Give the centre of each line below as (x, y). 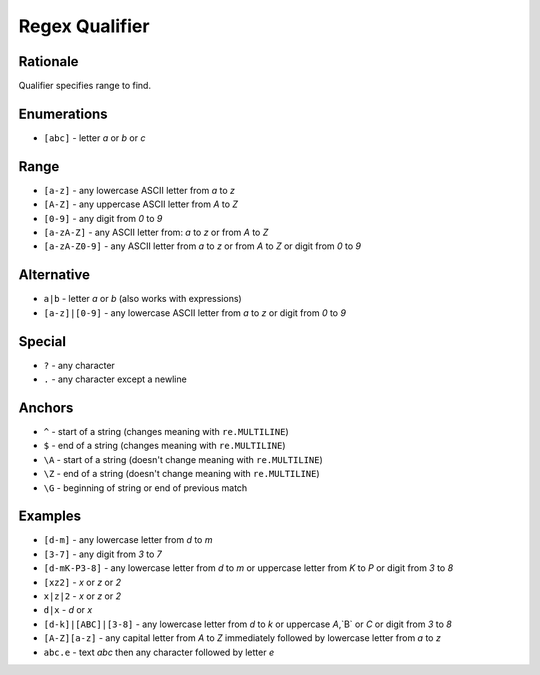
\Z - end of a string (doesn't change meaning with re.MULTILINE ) (181, 474)
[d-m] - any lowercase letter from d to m (128, 540)
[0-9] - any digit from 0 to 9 (103, 218)
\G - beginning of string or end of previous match (145, 487)
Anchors (46, 407)
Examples (50, 516)
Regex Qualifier (84, 26)
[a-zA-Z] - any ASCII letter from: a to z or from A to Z (156, 232)
